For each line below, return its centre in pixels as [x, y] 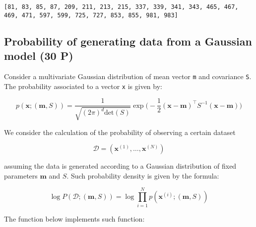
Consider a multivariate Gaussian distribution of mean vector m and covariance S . [128, 76]
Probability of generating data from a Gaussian [128, 41]
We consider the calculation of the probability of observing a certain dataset [120, 132]
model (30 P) [39, 56]
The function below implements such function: [74, 218]
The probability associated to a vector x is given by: [83, 86]
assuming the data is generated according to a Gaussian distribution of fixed [120, 166]
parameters [21, 175]
